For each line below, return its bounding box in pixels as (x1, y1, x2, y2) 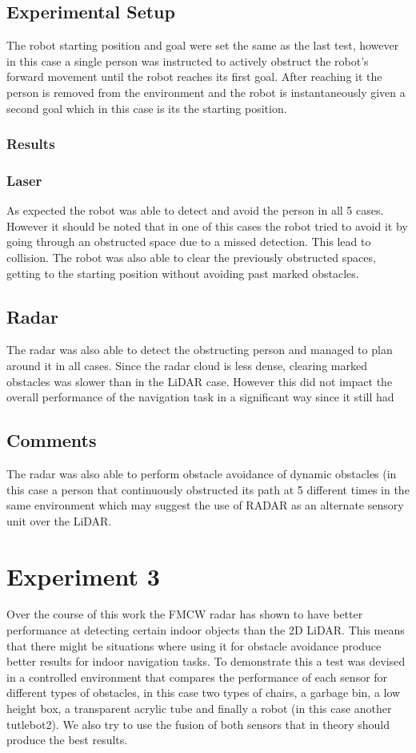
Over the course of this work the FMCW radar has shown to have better (6, 606, 363, 622)
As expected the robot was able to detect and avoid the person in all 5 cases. (6, 202, 384, 219)
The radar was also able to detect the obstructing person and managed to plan (6, 341, 393, 358)
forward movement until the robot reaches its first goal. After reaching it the (6, 68, 382, 85)
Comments (6, 428, 97, 453)
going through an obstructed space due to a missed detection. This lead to (6, 233, 371, 250)
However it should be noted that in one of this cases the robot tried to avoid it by (6, 217, 408, 234)
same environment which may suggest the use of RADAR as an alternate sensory (6, 497, 404, 513)
